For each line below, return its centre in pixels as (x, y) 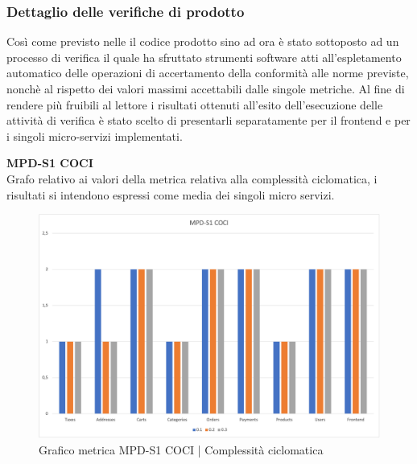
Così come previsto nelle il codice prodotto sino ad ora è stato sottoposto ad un (203, 41)
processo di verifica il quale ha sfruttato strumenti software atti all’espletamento (204, 57)
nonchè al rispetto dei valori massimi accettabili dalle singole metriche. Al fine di (206, 88)
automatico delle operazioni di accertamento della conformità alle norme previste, (208, 73)
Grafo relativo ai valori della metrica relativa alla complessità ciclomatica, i (192, 178)
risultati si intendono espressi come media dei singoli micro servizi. (171, 194)
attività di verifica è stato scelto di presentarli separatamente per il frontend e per (208, 120)
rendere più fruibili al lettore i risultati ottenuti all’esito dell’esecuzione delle (195, 104)
